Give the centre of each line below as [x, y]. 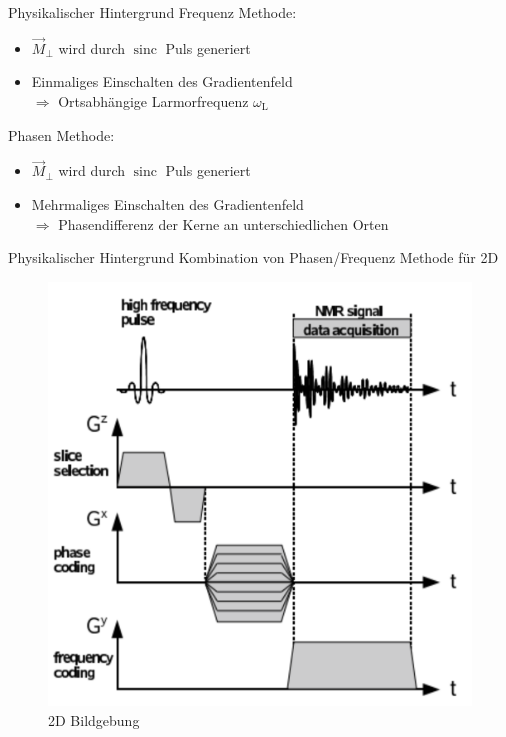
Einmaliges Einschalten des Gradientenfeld [162, 81]
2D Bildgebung [94, 719]
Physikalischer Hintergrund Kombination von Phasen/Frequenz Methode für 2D [253, 257]
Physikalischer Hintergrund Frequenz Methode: [152, 12]
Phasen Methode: [61, 134]
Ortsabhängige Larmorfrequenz [153, 101]
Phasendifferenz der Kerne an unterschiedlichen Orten [223, 223]
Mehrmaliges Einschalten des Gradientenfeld [167, 204]
